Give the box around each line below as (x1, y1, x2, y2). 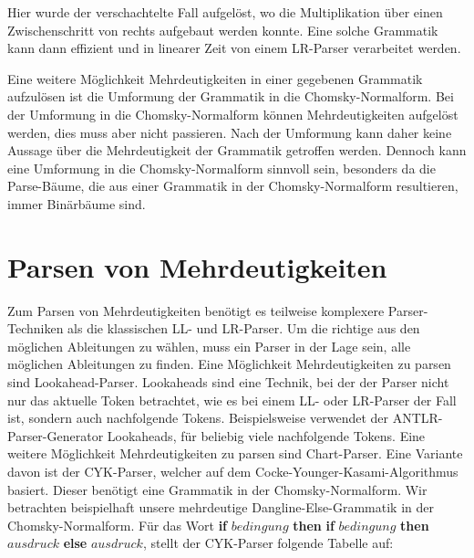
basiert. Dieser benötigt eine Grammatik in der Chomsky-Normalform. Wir (7, 479, 428, 499)
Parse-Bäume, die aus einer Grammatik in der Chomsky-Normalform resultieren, (7, 176, 459, 195)
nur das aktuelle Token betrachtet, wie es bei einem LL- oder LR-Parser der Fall (7, 390, 457, 409)
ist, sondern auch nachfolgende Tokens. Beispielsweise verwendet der (7, 408, 389, 427)
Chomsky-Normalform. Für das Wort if (7, 515, 228, 534)
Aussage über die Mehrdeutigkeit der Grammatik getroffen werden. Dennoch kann (7, 141, 467, 160)
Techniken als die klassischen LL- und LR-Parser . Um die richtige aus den (7, 319, 420, 338)
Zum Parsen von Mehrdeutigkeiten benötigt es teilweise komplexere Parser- (7, 300, 428, 320)
